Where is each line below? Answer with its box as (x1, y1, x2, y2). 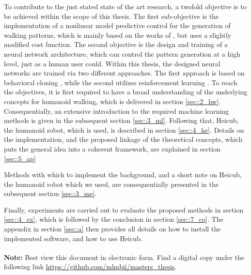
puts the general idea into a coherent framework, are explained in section (4, 143, 220, 153)
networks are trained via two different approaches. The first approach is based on (4, 68, 245, 78)
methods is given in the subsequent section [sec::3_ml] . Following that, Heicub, (4, 115, 239, 125)
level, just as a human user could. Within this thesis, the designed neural (4, 58, 220, 68)
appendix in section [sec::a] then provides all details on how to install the (4, 224, 221, 234)
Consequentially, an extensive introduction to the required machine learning (4, 106, 229, 116)
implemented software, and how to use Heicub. (4, 233, 142, 243)
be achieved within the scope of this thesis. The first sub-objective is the (4, 11, 219, 21)
